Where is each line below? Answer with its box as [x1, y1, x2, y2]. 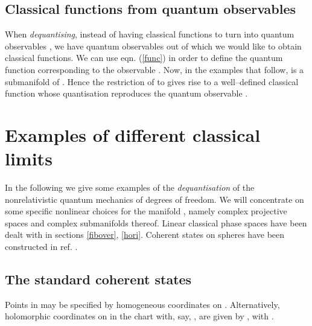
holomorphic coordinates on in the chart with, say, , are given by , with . [5, 310, 274, 322]
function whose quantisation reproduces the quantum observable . [5, 87, 248, 100]
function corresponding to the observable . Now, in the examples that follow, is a [5, 63, 304, 75]
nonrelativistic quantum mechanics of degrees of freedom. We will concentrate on [5, 193, 304, 205]
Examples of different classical [5, 122, 261, 147]
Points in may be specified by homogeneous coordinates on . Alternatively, [5, 298, 280, 310]
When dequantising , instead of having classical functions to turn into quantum [5, 28, 294, 40]
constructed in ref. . [5, 240, 78, 253]
